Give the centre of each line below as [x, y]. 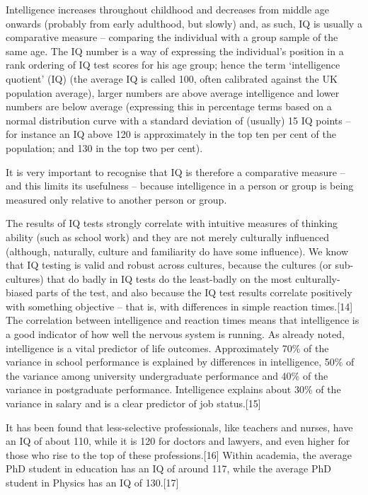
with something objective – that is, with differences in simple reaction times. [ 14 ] [179, 306]
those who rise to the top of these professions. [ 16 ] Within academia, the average [179, 454]
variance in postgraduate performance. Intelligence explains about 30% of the [173, 389]
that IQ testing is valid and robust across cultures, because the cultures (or [169, 265]
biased [19, 292]
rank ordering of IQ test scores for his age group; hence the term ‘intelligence [173, 65]
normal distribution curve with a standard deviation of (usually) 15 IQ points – [178, 120]
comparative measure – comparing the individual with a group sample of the [172, 37]
